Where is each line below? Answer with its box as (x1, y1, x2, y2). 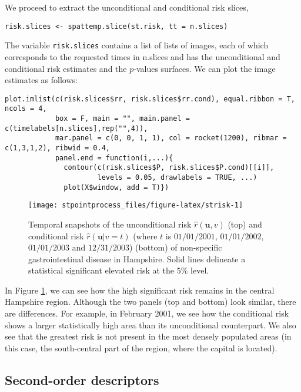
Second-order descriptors (5, 370, 159, 388)
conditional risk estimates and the (5, 62, 127, 74)
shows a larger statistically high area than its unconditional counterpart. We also (5, 318, 296, 331)
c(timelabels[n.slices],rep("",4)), (5, 124, 148, 133)
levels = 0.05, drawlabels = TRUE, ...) (97, 173, 257, 182)
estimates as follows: (5, 74, 78, 86)
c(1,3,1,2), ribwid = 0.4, (5, 143, 110, 152)
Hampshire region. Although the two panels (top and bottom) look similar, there (5, 295, 296, 308)
